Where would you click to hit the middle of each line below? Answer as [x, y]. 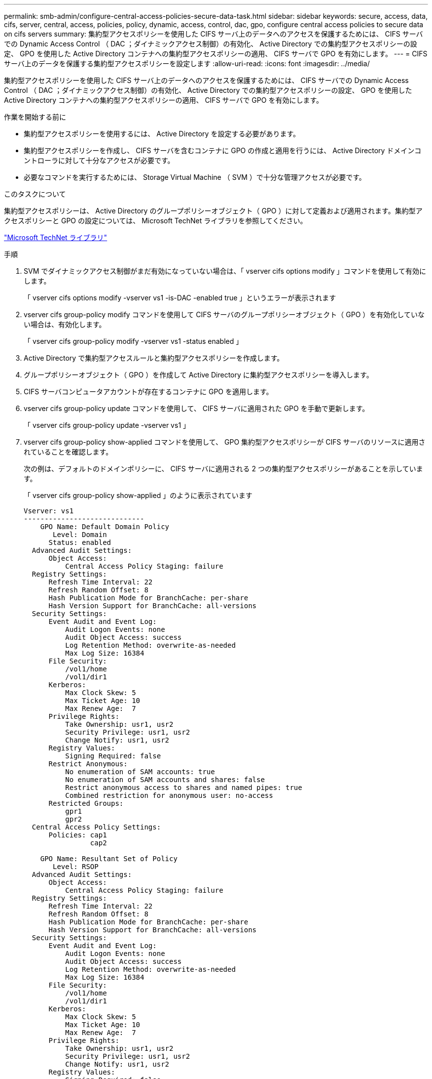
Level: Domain [80, 535]
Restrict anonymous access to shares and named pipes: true [184, 788]
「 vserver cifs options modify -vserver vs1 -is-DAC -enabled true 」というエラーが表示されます [180, 298]
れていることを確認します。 [68, 452]
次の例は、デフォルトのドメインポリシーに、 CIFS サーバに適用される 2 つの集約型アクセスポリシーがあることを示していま [223, 469]
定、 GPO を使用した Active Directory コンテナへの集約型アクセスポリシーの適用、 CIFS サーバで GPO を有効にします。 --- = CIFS [216, 54]
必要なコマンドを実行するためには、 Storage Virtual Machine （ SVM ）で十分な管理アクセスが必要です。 [195, 177]
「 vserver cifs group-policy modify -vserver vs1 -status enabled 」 [133, 341]
